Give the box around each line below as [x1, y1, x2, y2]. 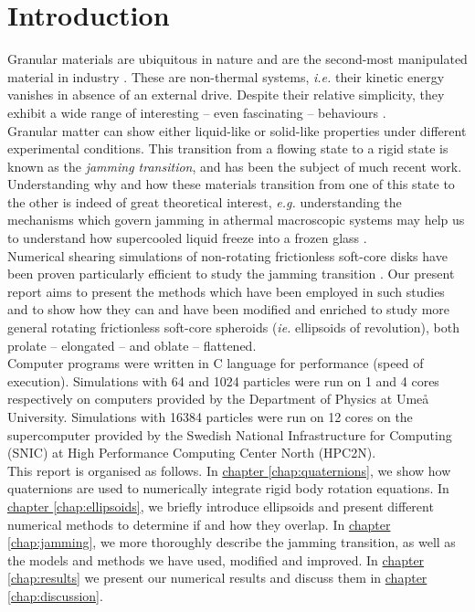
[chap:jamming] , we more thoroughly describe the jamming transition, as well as [7, 533, 456, 552]
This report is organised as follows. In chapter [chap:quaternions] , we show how [7, 460, 451, 480]
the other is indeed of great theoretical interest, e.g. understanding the [7, 192, 402, 211]
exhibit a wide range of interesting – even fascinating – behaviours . [7, 102, 386, 121]
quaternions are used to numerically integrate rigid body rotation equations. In [7, 479, 449, 498]
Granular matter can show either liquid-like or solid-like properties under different [7, 121, 467, 140]
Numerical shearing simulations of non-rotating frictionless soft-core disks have [7, 246, 448, 265]
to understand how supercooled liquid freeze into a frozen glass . [7, 228, 367, 248]
